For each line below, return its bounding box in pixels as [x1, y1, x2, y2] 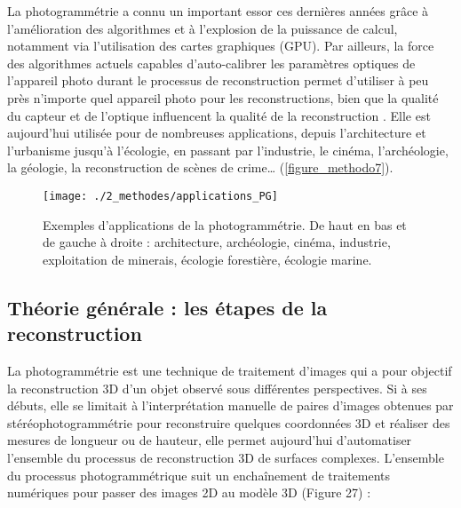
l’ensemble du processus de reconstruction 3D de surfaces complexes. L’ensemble [7, 448, 444, 466]
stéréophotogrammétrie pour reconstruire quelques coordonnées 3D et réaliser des [7, 413, 450, 432]
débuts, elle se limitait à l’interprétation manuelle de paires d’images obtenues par [7, 396, 454, 415]
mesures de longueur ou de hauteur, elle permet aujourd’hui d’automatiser [7, 431, 412, 449]
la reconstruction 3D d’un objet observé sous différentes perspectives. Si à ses [7, 378, 427, 397]
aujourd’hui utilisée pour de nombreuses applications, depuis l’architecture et [7, 123, 426, 142]
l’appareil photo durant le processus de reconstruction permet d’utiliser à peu [7, 71, 429, 90]
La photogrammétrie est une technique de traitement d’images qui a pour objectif [7, 361, 452, 379]
